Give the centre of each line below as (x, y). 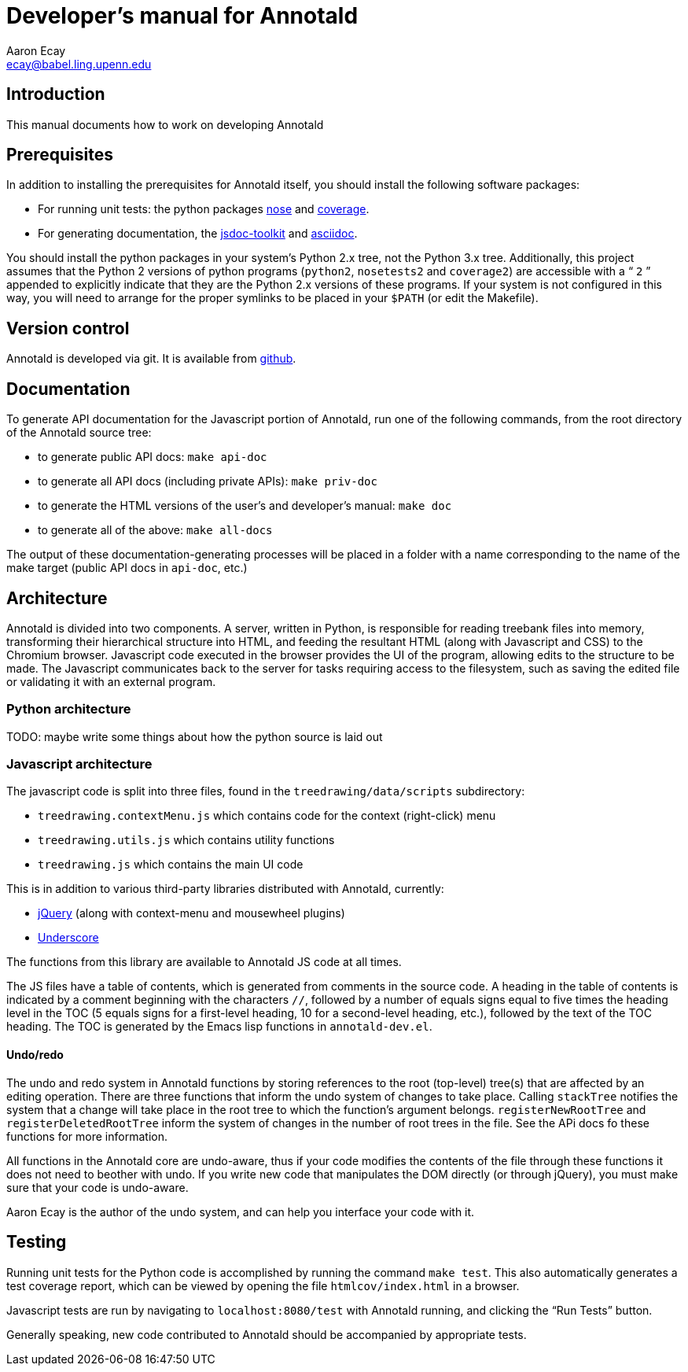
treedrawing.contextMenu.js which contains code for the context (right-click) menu (267, 816)
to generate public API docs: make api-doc (153, 457)
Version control (68, 328)
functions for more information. (87, 1136)
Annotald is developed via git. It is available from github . (151, 359)
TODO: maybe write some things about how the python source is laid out (195, 736)
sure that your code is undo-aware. (97, 1187)
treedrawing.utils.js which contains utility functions (186, 840)
